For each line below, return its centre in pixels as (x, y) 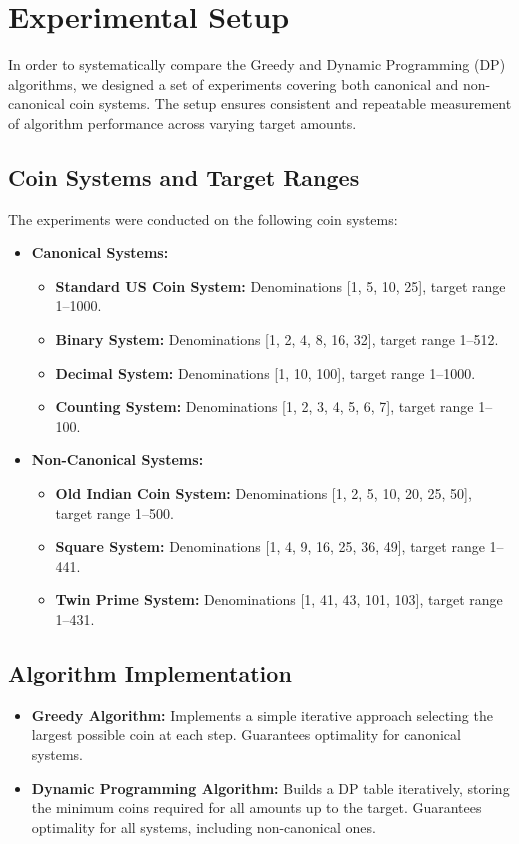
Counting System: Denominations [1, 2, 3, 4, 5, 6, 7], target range (264, 406)
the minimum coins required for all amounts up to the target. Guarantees (256, 807)
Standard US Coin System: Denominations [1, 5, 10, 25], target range (280, 285)
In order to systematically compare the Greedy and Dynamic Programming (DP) (257, 64)
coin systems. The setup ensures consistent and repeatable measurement (290, 103)
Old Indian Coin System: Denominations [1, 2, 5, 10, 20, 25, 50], (263, 493)
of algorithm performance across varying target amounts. (182, 122)
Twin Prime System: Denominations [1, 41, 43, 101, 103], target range (279, 599)
